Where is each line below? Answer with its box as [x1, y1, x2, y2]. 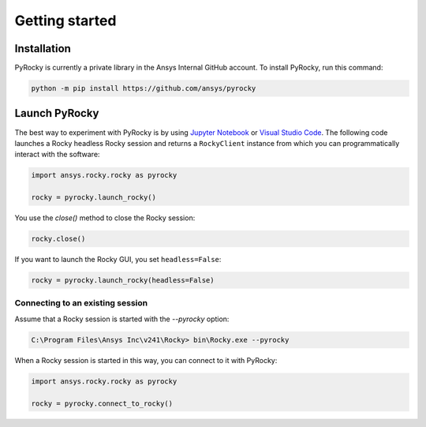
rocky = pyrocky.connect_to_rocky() [31, 399, 174, 408]
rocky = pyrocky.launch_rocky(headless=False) [31, 276, 215, 285]
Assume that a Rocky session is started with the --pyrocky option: [14, 314, 230, 324]
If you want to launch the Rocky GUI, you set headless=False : [14, 255, 222, 264]
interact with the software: [14, 150, 100, 159]
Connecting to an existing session [14, 298, 148, 309]
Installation [14, 42, 71, 55]
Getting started [14, 12, 117, 29]
